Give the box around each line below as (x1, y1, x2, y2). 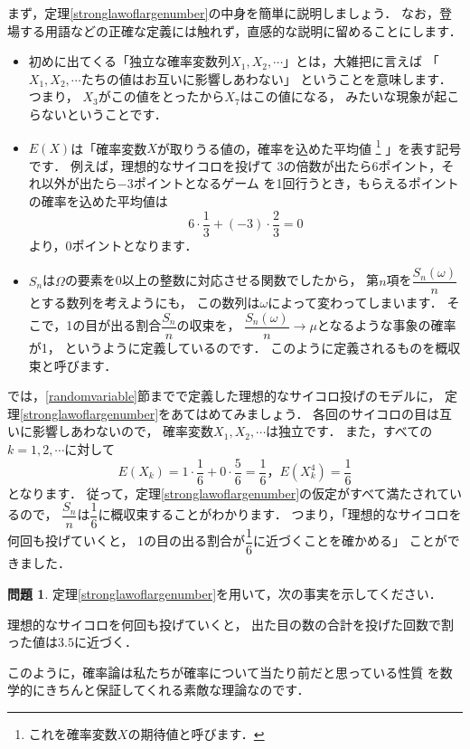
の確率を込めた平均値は (28, 192, 168, 210)
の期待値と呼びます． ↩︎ (127, 724, 265, 743)
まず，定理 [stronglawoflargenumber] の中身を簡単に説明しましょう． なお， (7, 4, 439, 22)
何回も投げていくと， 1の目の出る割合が (7, 531, 246, 550)
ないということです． (41, 104, 167, 123)
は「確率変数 (70, 138, 147, 157)
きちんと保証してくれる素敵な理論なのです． (44, 680, 310, 699)
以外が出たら (41, 174, 117, 193)
